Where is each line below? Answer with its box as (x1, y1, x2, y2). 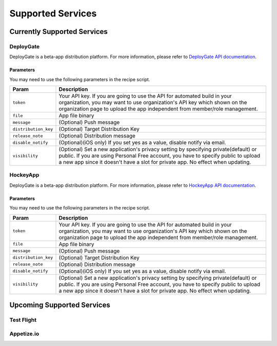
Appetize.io (9, 330, 39, 337)
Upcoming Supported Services (9, 301, 110, 310)
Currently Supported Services (9, 27, 108, 36)
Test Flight (9, 316, 37, 323)
